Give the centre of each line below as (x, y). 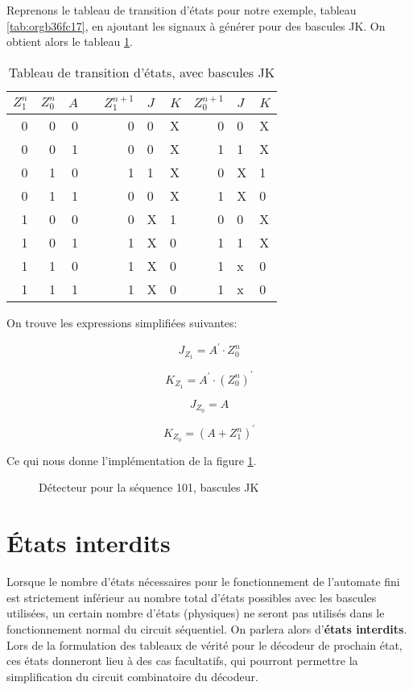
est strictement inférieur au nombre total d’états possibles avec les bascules (192, 597)
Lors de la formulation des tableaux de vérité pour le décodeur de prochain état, (204, 644)
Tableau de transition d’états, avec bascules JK (142, 72)
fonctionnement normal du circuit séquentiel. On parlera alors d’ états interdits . (207, 628)
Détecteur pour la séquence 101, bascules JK (149, 487)
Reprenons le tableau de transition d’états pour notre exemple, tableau (182, 10)
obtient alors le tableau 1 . (70, 42)
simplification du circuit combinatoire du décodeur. (132, 676)
